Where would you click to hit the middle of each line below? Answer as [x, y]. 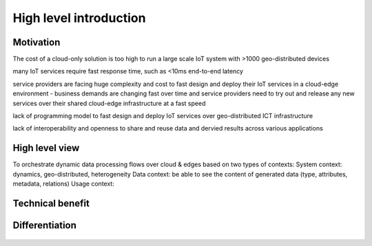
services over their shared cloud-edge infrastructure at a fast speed [109, 103]
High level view [46, 148]
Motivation [37, 42]
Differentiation [45, 225]
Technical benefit [51, 203]
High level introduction [79, 18]
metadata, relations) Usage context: [64, 184]
